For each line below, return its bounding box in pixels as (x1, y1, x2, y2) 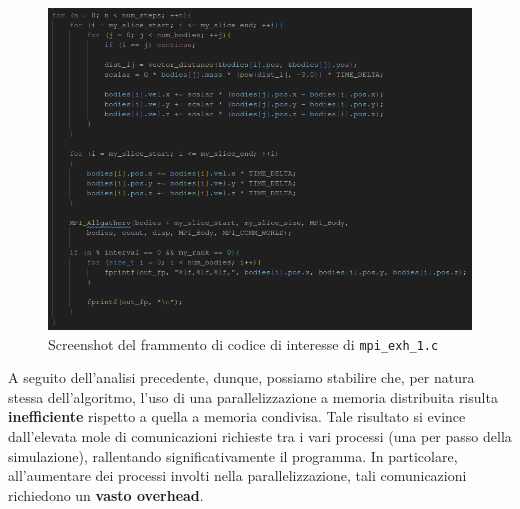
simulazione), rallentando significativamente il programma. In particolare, (8, 445, 458, 466)
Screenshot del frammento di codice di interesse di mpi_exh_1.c (48, 333, 439, 354)
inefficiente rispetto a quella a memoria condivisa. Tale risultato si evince (8, 406, 466, 427)
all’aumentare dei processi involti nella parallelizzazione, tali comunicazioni (8, 465, 467, 486)
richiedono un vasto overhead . (8, 484, 204, 505)
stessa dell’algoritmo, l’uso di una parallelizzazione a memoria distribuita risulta (8, 386, 498, 407)
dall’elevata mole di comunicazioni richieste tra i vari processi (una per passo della (8, 426, 512, 447)
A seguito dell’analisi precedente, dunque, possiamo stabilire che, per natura (8, 367, 475, 388)
